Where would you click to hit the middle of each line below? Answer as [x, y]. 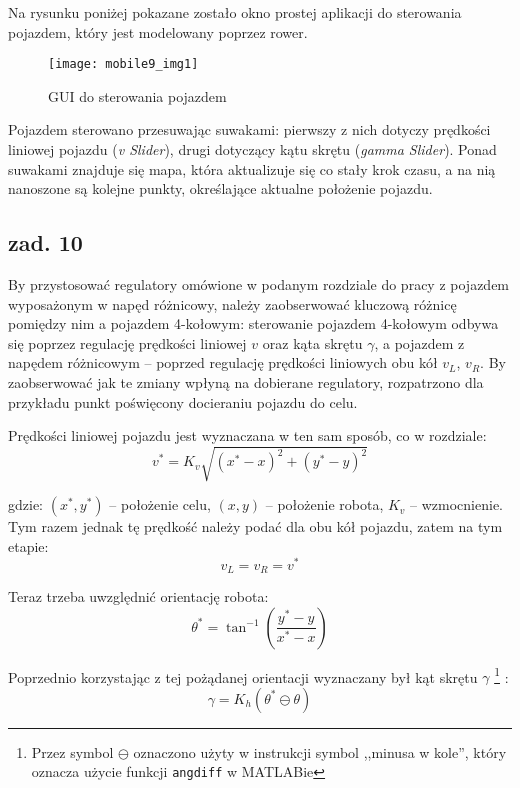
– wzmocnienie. [456, 504]
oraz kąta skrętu [312, 342]
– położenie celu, [160, 504]
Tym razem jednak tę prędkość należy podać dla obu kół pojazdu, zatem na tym [255, 526]
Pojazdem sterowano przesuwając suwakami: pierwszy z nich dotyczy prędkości [249, 129]
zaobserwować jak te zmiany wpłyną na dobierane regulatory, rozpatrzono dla [246, 381]
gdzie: [25, 504]
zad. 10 [45, 242]
